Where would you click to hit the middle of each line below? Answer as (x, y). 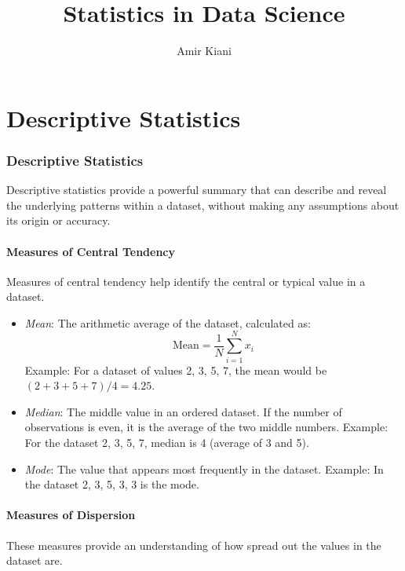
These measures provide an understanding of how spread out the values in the (194, 545)
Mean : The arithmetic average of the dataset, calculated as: (168, 322)
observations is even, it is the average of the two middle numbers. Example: (206, 427)
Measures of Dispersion (71, 515)
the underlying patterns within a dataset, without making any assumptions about (203, 205)
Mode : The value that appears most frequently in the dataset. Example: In (204, 469)
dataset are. (35, 560)
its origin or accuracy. (58, 220)
